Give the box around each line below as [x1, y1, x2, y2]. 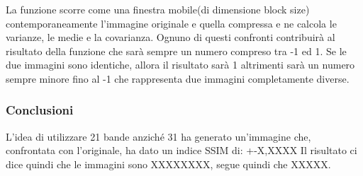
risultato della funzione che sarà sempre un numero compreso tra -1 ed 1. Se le [6, 43, 347, 58]
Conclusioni [6, 101, 74, 119]
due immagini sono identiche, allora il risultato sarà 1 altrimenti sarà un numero [6, 57, 355, 72]
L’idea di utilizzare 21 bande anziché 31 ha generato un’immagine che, [6, 129, 311, 143]
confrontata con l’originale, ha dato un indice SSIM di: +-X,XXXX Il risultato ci [6, 143, 357, 158]
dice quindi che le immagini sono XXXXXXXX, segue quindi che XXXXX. [6, 156, 331, 171]
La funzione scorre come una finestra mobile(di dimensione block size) [6, 2, 310, 16]
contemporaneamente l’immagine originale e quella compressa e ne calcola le [6, 16, 337, 30]
